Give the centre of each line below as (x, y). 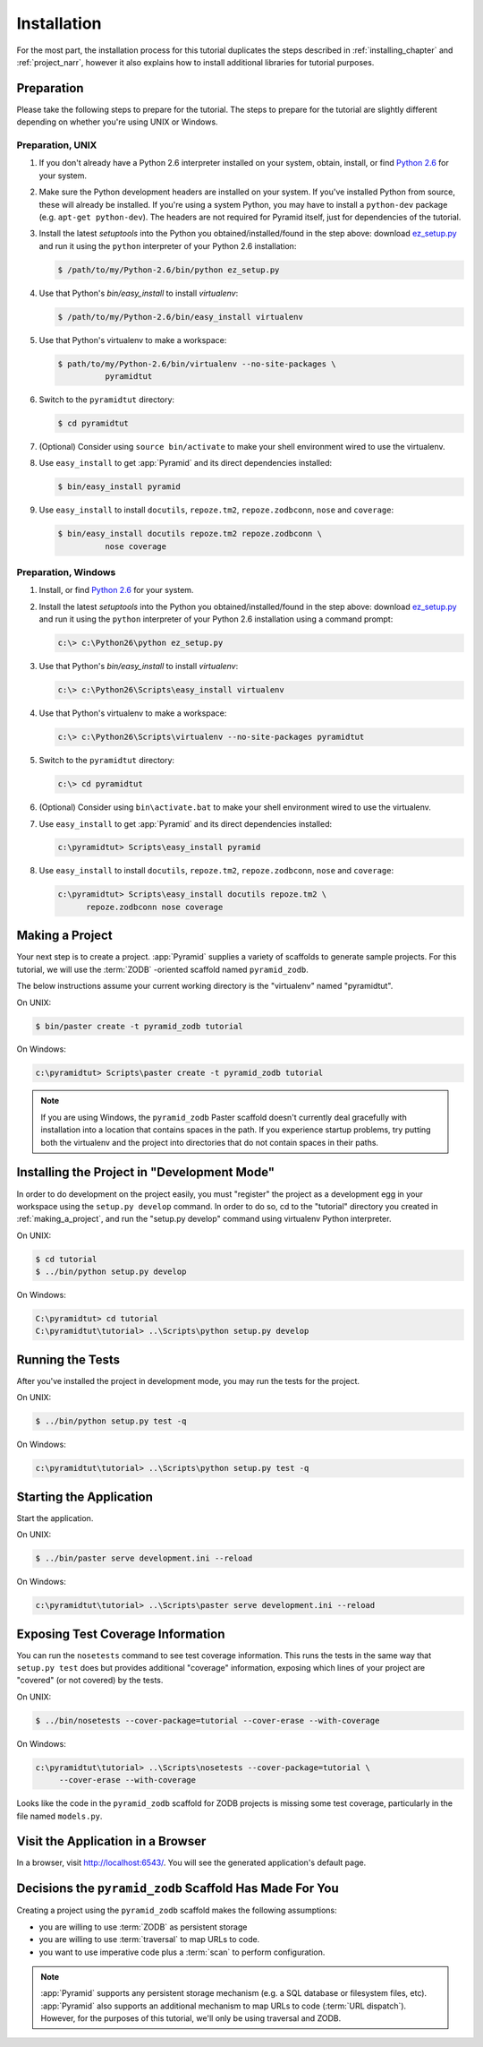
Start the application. (55, 1518)
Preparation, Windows (66, 572)
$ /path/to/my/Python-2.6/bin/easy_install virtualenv (180, 317)
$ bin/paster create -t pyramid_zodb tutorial (139, 1026)
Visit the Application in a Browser (111, 1841)
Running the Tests (68, 1359)
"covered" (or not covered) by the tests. (90, 1681)
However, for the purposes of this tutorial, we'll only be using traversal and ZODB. (191, 2018)
